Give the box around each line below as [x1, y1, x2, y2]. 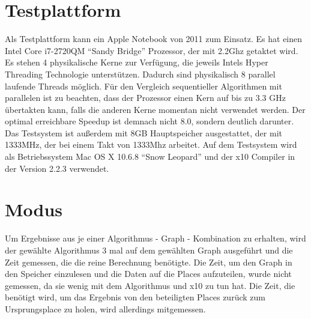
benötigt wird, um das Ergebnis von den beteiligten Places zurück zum [5, 291, 265, 303]
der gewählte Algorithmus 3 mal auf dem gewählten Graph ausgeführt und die [5, 243, 293, 256]
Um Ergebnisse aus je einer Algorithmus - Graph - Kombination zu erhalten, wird [5, 232, 306, 245]
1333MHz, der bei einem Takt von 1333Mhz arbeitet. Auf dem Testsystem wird [5, 138, 297, 151]
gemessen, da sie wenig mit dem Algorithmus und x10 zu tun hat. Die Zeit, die [5, 279, 295, 291]
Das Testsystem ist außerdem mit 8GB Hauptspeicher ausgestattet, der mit [5, 126, 282, 139]
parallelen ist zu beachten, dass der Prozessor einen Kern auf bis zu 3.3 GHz [5, 91, 286, 104]
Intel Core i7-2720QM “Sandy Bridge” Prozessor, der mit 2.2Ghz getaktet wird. [5, 44, 298, 56]
